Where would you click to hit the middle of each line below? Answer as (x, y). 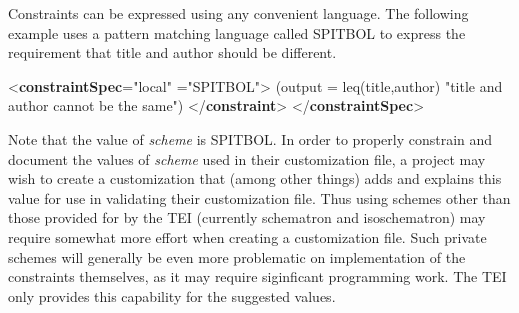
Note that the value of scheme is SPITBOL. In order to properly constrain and (250, 138)
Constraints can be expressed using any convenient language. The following (238, 13)
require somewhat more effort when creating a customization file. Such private (247, 236)
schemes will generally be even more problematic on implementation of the (237, 256)
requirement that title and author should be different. (172, 52)
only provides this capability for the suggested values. (172, 295)
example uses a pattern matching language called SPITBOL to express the (237, 32)
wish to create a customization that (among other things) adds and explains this (255, 178)
